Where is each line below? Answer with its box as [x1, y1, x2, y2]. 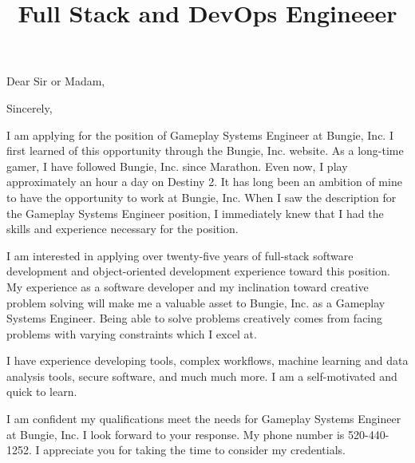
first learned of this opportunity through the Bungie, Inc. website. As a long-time [6, 142, 404, 159]
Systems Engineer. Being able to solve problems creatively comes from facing [6, 310, 383, 326]
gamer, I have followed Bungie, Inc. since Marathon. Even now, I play [6, 157, 348, 174]
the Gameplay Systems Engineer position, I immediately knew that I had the [6, 204, 384, 221]
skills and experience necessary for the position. [6, 220, 239, 237]
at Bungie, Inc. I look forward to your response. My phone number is [6, 425, 345, 442]
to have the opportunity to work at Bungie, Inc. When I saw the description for [6, 188, 397, 205]
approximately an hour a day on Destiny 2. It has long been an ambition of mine [6, 173, 402, 190]
